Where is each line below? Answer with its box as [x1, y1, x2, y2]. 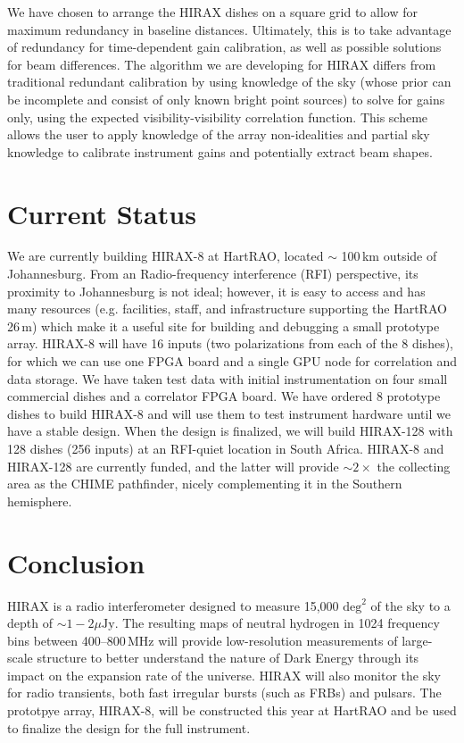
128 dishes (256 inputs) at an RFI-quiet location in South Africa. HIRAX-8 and [7, 439, 444, 457]
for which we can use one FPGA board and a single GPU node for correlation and [7, 352, 457, 371]
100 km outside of [341, 246, 437, 265]
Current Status [7, 195, 196, 231]
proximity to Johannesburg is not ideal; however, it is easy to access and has [7, 281, 426, 300]
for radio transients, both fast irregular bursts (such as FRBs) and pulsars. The [7, 683, 442, 702]
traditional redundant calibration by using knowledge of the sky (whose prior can [7, 72, 452, 91]
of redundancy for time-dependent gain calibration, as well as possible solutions [7, 38, 442, 56]
